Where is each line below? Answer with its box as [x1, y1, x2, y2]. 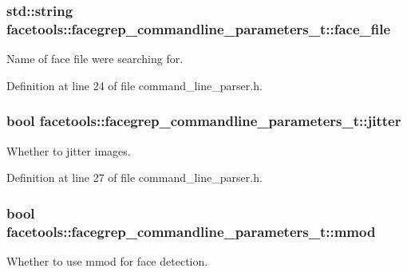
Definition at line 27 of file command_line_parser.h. [6, 169, 263, 186]
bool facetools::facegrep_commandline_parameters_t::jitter [6, 111, 401, 131]
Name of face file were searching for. [6, 50, 184, 67]
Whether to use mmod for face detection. [6, 252, 208, 269]
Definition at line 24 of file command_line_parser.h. [6, 77, 263, 93]
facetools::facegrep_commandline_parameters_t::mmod [6, 221, 376, 241]
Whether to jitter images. [6, 142, 131, 159]
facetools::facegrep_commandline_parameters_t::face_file [6, 18, 391, 38]
